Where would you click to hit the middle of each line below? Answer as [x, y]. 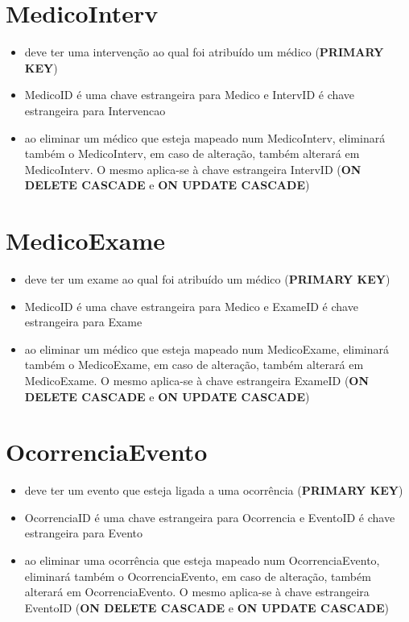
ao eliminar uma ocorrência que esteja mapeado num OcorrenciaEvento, [202, 560]
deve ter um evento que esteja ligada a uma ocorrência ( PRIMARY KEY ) [214, 490]
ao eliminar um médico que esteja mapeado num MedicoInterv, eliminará [205, 137]
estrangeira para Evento [84, 533]
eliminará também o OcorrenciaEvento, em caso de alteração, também [198, 576]
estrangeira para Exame [83, 322]
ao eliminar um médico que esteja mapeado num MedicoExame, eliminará [207, 348]
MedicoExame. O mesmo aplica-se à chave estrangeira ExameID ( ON [197, 380]
